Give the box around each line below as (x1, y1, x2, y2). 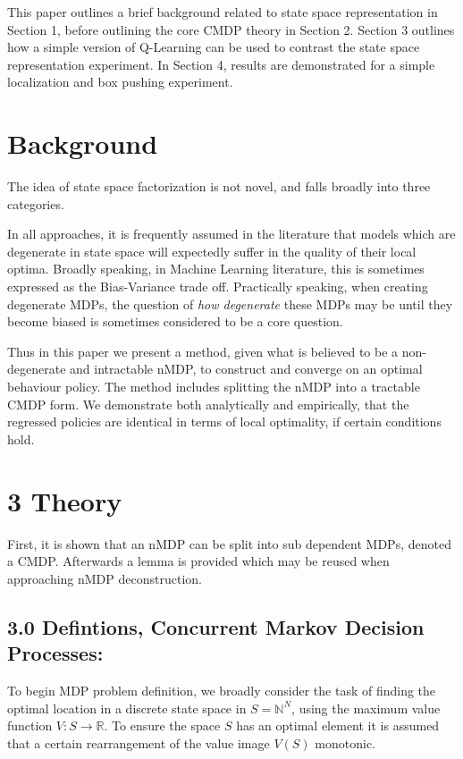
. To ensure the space (104, 716, 221, 735)
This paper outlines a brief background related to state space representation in (7, 3, 438, 21)
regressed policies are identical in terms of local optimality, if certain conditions (7, 412, 442, 431)
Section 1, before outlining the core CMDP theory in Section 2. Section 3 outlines (7, 20, 455, 38)
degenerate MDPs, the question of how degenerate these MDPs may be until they (7, 294, 453, 313)
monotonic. (315, 733, 375, 752)
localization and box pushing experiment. (7, 72, 233, 91)
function (7, 716, 53, 735)
